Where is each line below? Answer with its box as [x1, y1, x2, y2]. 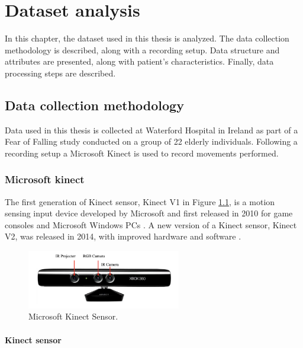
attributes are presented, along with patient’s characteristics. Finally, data [5, 55, 274, 68]
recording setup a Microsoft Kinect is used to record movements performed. [5, 146, 279, 159]
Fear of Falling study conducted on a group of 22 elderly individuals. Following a [5, 135, 298, 148]
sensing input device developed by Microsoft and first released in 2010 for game [5, 207, 293, 219]
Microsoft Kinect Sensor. [28, 310, 118, 323]
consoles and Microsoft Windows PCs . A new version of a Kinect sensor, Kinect [5, 218, 297, 231]
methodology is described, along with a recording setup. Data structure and [5, 43, 280, 56]
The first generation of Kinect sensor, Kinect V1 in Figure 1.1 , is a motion [5, 195, 275, 207]
